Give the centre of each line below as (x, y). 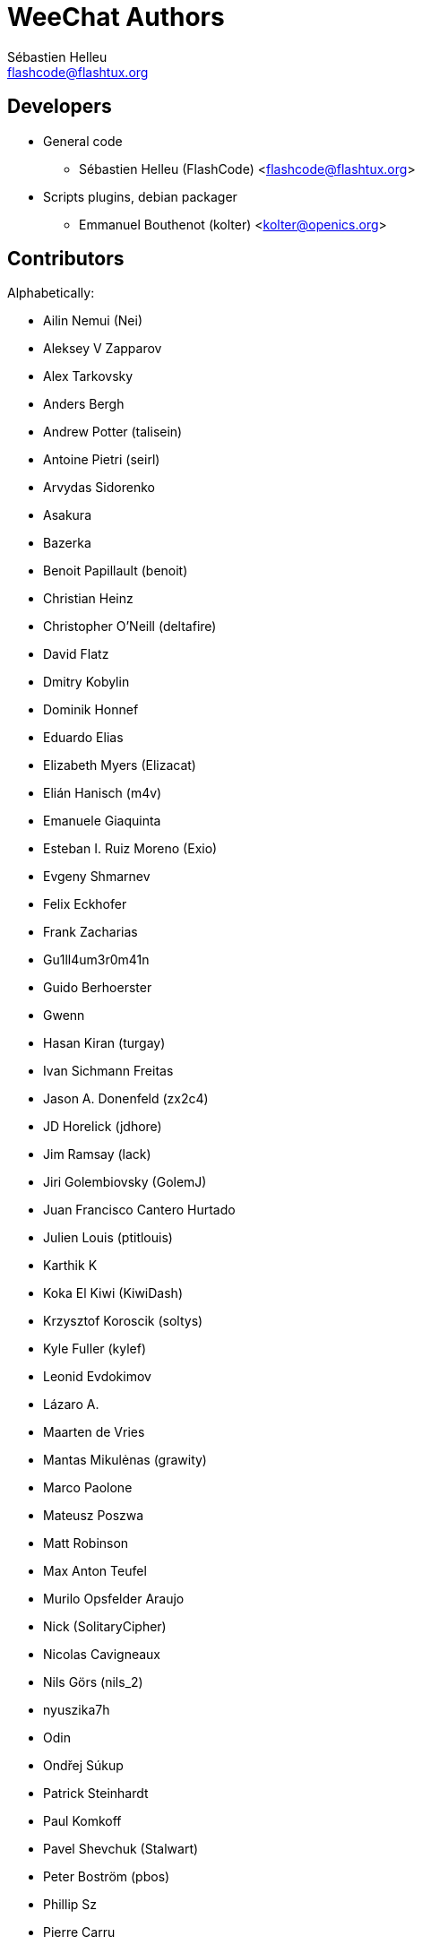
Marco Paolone (88, 1488)
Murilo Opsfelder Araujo (114, 1599)
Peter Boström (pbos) (107, 1877)
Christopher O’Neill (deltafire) (130, 627)
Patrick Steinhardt (96, 1794)
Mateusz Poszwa (94, 1516)
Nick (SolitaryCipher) (105, 1627)
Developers (60, 107)
